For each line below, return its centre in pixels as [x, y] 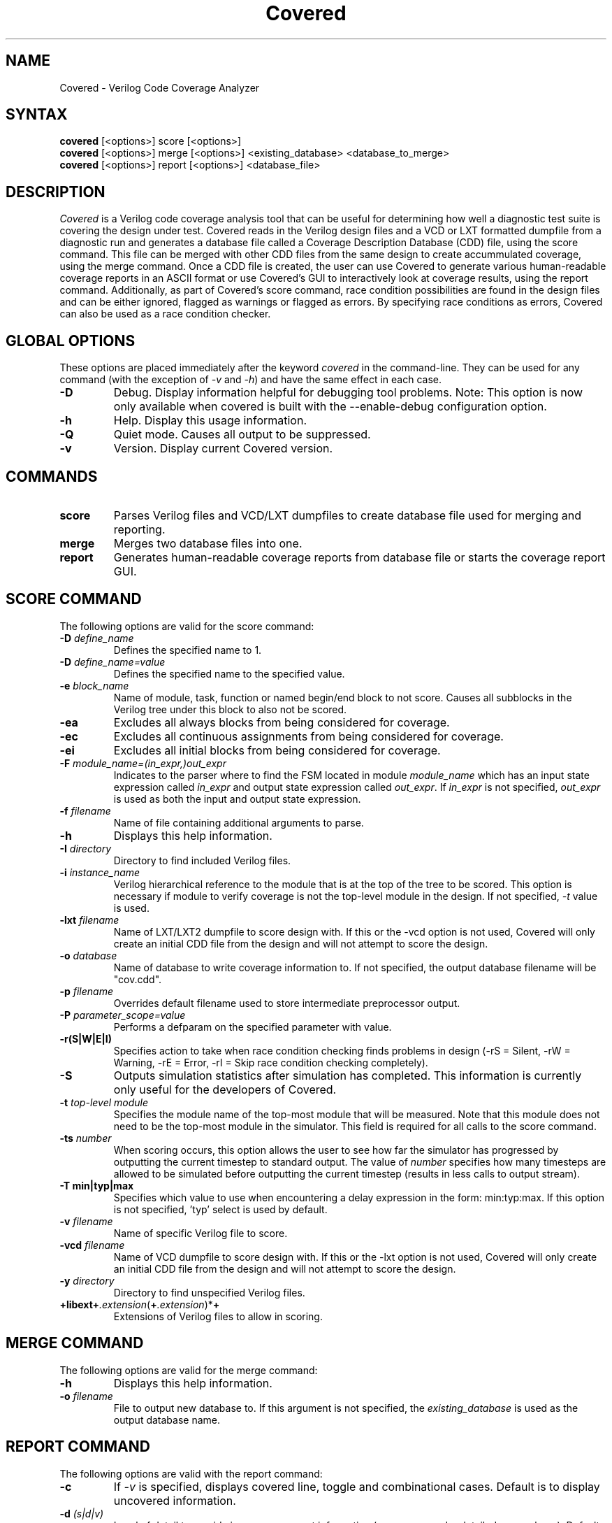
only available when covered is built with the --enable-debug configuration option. [330, 407]
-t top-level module [104, 1102]
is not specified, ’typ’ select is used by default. [220, 1209]
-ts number [86, 1138]
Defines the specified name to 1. [188, 650]
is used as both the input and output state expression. [237, 799]
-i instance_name [100, 872]
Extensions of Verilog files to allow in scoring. [218, 1316]
